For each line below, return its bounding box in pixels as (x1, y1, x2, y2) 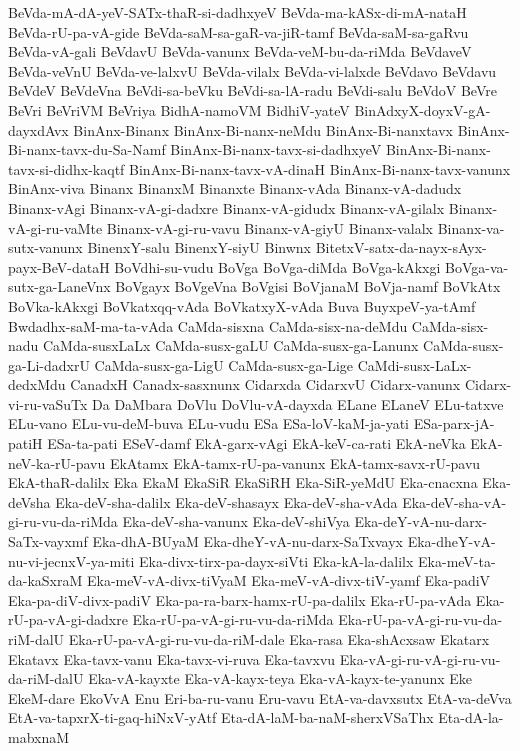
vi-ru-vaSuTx (8, 393, 88, 414)
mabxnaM (8, 726, 70, 747)
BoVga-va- (445, 256, 509, 277)
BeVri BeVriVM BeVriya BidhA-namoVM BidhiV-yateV (8, 99, 350, 120)
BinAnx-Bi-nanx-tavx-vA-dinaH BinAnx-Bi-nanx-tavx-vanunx (129, 158, 511, 179)
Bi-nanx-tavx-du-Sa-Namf (8, 139, 166, 160)
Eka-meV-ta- (418, 550, 496, 571)
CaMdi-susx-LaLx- (357, 354, 472, 375)
